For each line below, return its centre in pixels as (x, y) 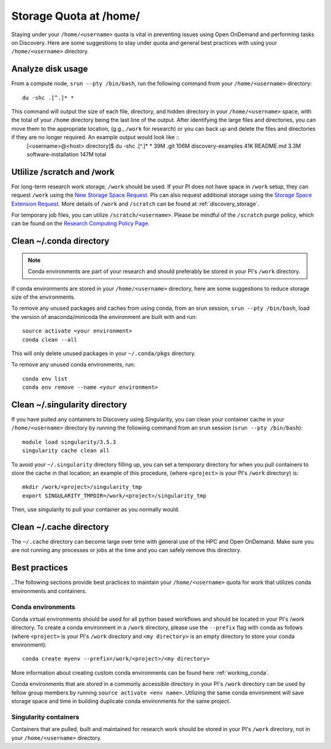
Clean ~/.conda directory (60, 241)
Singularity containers (45, 716)
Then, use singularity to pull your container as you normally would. (96, 510)
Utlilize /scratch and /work (63, 172)
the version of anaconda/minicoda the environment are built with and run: (104, 317)
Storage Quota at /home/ (76, 16)
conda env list (45, 378)
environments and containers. (49, 591)
